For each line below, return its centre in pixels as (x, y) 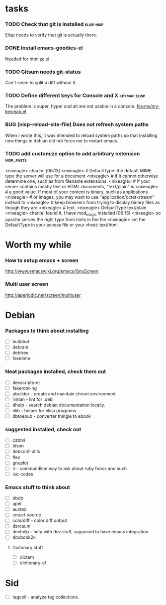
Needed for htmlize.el (27, 59)
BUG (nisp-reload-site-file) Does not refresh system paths (77, 124)
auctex (19, 509)
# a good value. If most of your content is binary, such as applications (77, 192)
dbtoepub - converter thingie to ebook (51, 416)
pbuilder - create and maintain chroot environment (64, 393)
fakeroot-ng (25, 388)
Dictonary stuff (28, 547)
